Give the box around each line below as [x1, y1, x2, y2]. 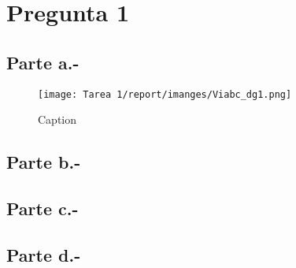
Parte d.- [6, 242, 81, 266]
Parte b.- [6, 150, 81, 174]
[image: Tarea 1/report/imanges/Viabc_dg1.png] [38, 88, 292, 100]
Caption [38, 111, 77, 128]
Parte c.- [6, 196, 79, 220]
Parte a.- [6, 50, 80, 74]
